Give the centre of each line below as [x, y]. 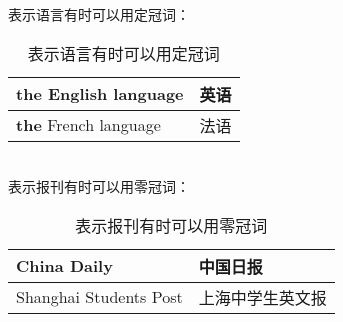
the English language [100, 94]
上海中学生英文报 [262, 297]
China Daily [64, 266]
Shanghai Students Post [99, 297]
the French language [88, 125]
